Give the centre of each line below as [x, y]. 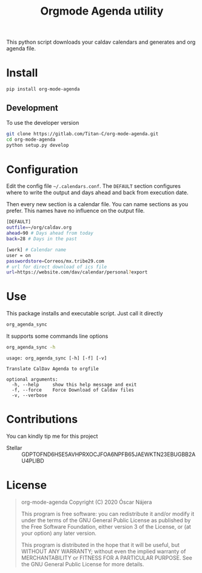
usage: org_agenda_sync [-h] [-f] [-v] [57, 358]
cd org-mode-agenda [31, 139]
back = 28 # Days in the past [42, 239]
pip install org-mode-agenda [43, 89]
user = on [19, 255]
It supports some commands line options [57, 336]
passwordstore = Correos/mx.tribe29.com [55, 261]
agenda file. [21, 49]
